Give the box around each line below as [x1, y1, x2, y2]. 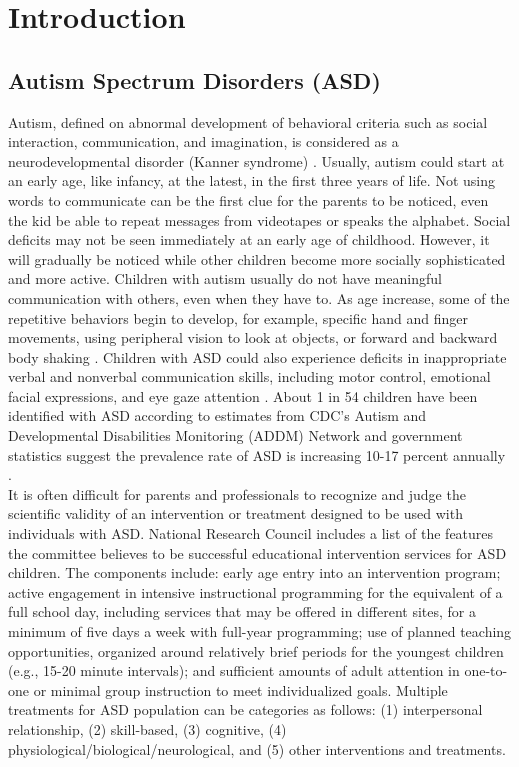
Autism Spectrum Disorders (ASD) [8, 64, 381, 95]
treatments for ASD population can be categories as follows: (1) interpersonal [8, 699, 483, 720]
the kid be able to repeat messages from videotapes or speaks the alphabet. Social [8, 209, 511, 230]
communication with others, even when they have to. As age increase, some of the [8, 287, 510, 308]
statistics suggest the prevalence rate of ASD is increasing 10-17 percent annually [8, 444, 506, 465]
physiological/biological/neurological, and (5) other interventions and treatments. [8, 738, 506, 759]
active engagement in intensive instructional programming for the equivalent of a [8, 581, 503, 602]
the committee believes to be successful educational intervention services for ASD [8, 542, 507, 563]
